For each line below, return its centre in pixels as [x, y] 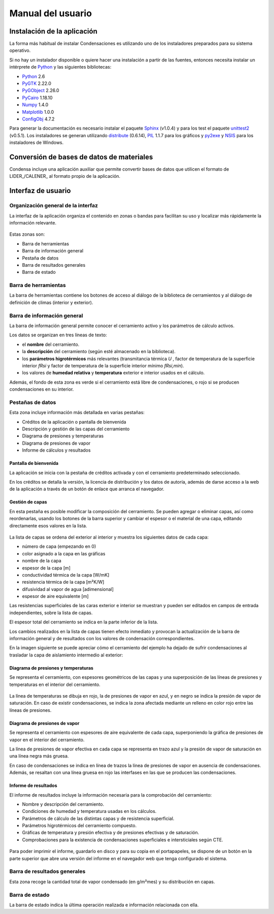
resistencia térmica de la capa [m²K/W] [63, 582]
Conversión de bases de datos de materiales [81, 157]
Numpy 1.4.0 [35, 105]
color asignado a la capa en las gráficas [64, 553]
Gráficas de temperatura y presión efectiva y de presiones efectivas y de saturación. [111, 833]
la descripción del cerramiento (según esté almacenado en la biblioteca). [99, 352]
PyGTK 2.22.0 [37, 83]
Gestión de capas [28, 502]
